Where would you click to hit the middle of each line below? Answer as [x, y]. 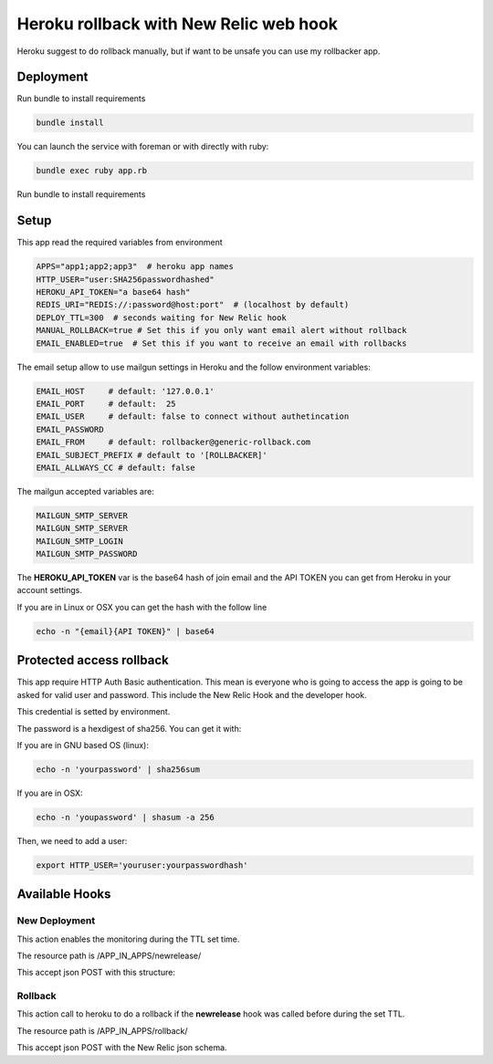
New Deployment [56, 921]
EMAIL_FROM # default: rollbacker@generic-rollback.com [173, 442]
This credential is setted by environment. [94, 712]
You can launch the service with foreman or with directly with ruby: [143, 147]
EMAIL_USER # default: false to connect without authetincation [193, 417]
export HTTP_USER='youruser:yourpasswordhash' [142, 865]
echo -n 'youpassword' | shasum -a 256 [125, 817]
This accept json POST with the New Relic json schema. [122, 1048]
